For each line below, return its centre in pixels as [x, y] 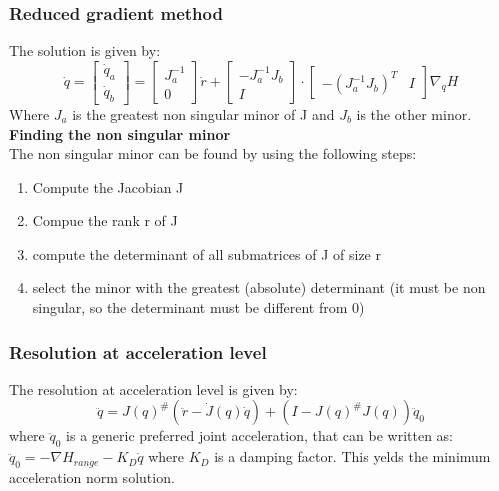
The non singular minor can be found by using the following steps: [213, 153]
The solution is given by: [85, 50]
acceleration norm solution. [92, 477]
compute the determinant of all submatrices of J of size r [206, 253]
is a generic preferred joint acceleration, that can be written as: [260, 435]
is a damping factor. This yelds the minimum [352, 456]
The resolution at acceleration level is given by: [153, 388]
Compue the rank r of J [105, 220]
